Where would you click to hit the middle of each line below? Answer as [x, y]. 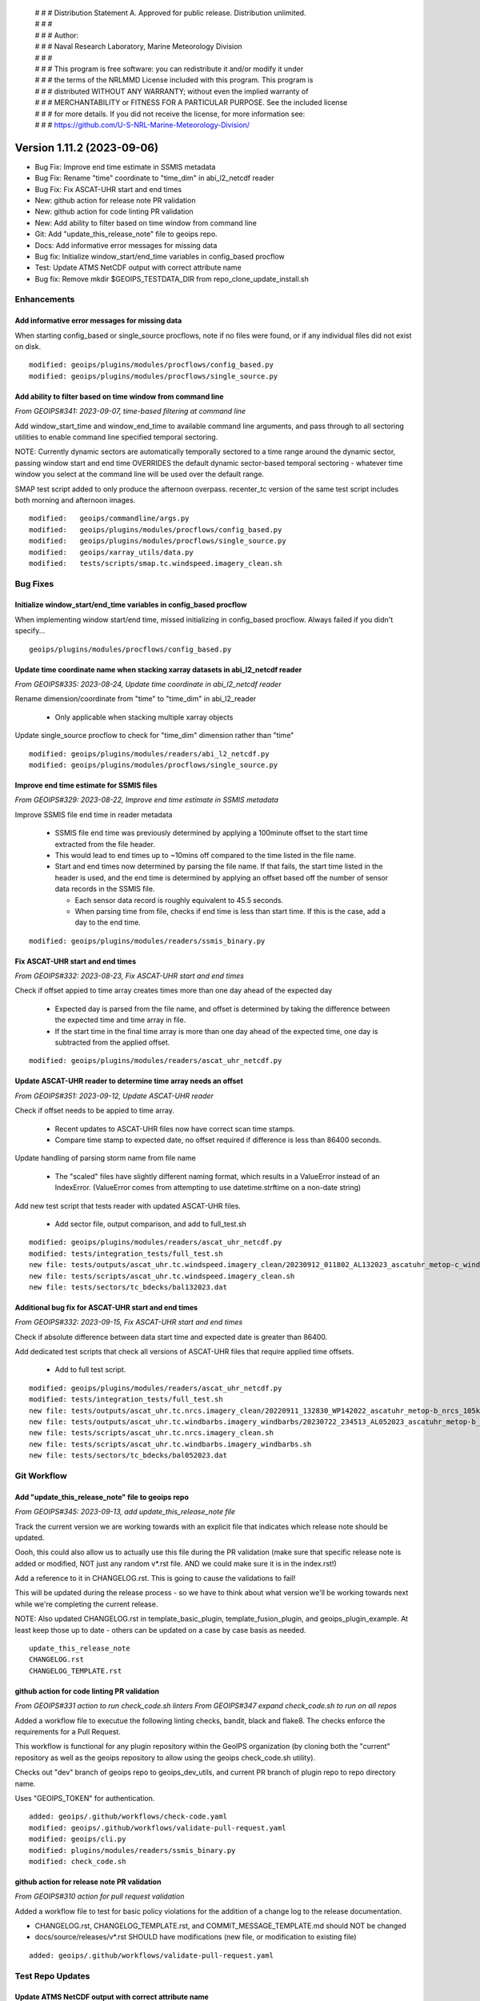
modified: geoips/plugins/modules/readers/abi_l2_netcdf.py [149, 754]
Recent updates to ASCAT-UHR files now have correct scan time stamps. [175, 1129]
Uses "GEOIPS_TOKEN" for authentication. [85, 1798]
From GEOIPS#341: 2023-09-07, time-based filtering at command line [130, 411]
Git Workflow [41, 1475]
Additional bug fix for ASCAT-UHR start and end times [106, 1307]
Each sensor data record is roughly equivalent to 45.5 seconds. [179, 900]
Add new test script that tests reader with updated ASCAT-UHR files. [128, 1205]
